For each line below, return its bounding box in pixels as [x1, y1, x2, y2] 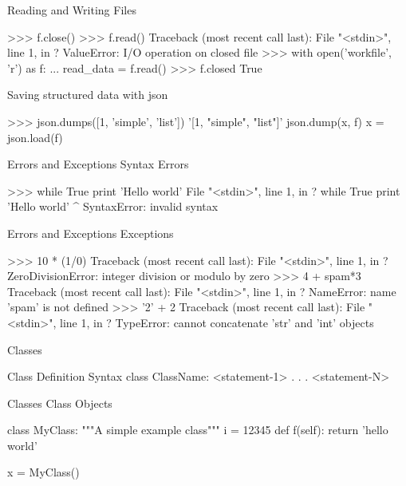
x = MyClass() [7, 464, 80, 480]
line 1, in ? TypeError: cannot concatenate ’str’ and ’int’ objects [59, 314, 374, 330]
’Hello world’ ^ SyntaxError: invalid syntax [7, 198, 219, 215]
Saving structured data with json [7, 86, 168, 103]
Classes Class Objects [7, 394, 112, 411]
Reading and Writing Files [7, 2, 136, 18]
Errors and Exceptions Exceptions [7, 224, 174, 241]
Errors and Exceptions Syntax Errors [7, 156, 189, 172]
